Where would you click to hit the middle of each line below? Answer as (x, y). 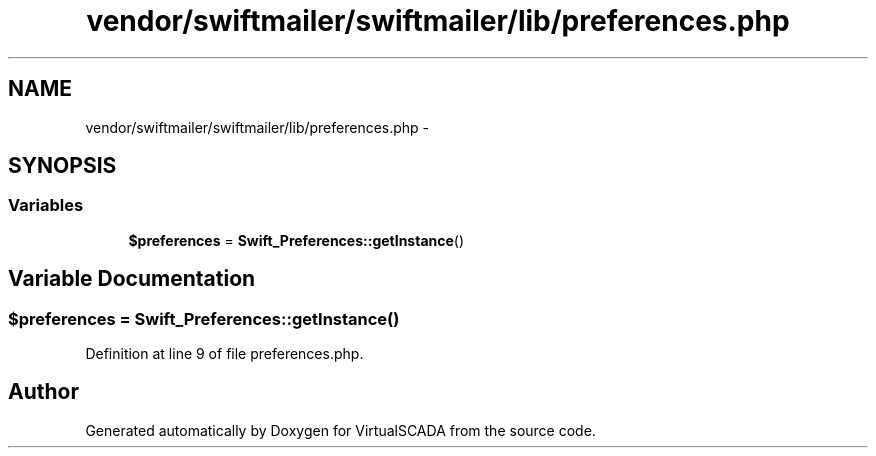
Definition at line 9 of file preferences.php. (224, 354)
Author (43, 392)
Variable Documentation (132, 279)
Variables (46, 205)
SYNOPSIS (62, 166)
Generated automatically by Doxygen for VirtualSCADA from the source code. (340, 430)
